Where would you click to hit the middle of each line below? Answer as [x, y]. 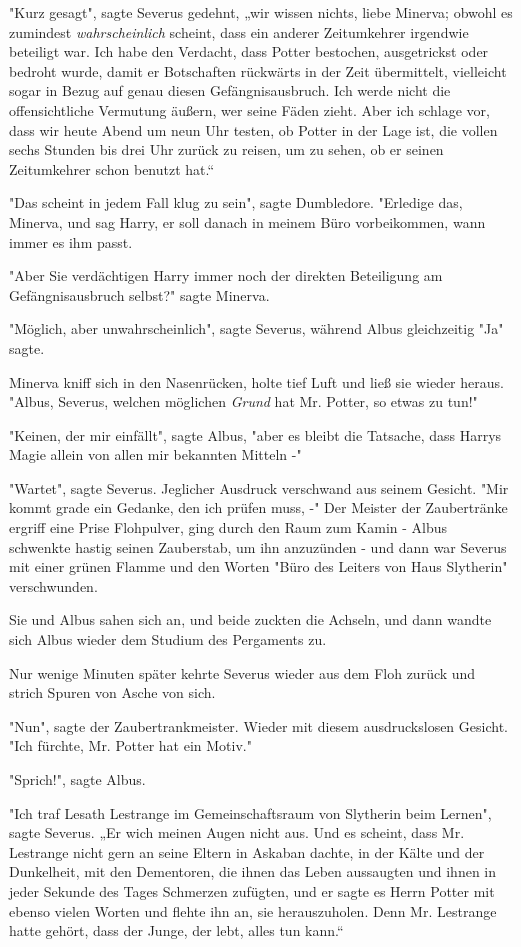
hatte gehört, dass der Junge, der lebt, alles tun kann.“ [176, 930]
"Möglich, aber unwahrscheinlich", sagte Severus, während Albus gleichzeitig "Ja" [256, 328]
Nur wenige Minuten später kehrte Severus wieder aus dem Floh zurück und [242, 672]
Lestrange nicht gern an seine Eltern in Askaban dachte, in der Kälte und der [247, 851]
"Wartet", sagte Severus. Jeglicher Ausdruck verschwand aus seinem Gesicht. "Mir [259, 487]
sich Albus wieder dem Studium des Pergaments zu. [168, 639]
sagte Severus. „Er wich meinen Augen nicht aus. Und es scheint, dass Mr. [237, 832]
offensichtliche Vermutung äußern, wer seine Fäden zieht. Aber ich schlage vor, [249, 109]
